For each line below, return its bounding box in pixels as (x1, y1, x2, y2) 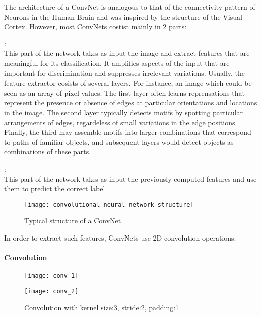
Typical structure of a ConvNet (24, 215, 121, 226)
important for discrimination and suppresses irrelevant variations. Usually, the (4, 67, 245, 78)
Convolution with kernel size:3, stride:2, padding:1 (24, 302, 179, 312)
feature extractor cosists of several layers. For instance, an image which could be (4, 77, 252, 88)
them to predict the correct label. (4, 183, 107, 194)
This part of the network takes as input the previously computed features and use (4, 173, 257, 184)
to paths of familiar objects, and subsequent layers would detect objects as (4, 136, 234, 147)
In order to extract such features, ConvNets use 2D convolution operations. (4, 232, 236, 243)
